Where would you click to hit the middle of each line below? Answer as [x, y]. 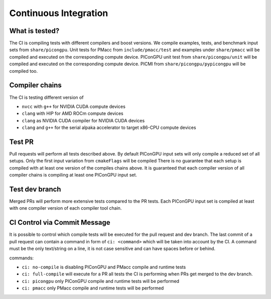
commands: [22, 258]
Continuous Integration [59, 13]
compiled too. [23, 71]
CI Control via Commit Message [60, 222]
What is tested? [34, 31]
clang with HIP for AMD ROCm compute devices [73, 113]
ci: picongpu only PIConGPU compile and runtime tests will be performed [101, 281]
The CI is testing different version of [46, 97]
